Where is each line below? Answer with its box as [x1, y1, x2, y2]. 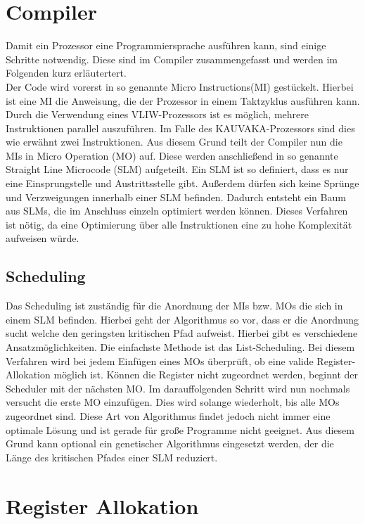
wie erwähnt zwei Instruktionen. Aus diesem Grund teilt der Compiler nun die [6, 134, 342, 149]
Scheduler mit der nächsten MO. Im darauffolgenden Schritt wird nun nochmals [6, 381, 350, 395]
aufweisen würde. [6, 231, 79, 245]
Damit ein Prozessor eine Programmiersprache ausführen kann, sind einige [6, 38, 326, 53]
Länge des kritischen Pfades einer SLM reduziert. [6, 449, 218, 464]
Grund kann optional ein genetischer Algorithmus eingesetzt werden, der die [6, 436, 334, 451]
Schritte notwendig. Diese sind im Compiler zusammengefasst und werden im [6, 51, 338, 66]
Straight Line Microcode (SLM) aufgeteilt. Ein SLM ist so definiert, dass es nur [6, 162, 349, 177]
